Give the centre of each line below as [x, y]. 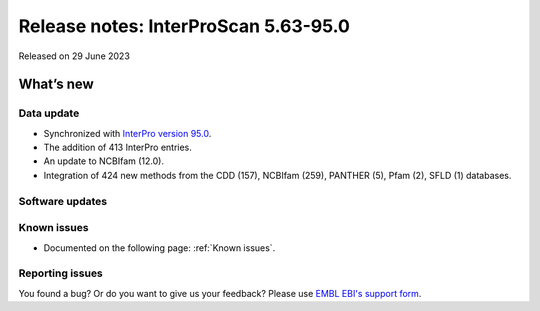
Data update [49, 113]
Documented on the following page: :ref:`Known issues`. [159, 247]
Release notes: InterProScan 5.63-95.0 [184, 26]
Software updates [63, 201]
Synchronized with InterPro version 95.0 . [127, 133]
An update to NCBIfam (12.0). [104, 161]
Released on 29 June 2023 [74, 56]
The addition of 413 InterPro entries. [117, 147]
